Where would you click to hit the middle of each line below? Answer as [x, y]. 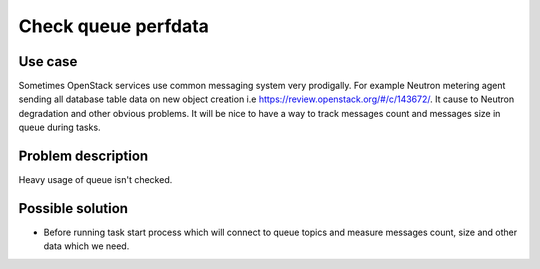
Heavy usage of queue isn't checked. [95, 180]
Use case [48, 61]
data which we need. [86, 246]
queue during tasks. [59, 127]
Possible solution [73, 208]
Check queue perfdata [114, 26]
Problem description [83, 156]
